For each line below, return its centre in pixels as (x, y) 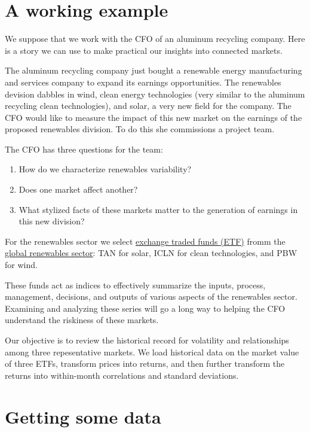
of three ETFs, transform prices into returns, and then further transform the (145, 363)
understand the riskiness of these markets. (82, 320)
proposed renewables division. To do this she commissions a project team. (140, 129)
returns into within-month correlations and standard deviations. (122, 375)
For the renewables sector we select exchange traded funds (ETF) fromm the (145, 241)
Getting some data (83, 416)
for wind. (21, 265)
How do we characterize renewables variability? (105, 169)
